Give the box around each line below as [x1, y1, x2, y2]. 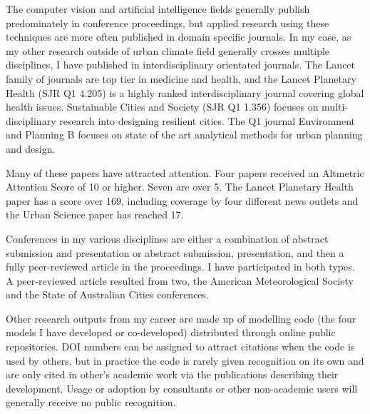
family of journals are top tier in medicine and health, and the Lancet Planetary [6, 71, 356, 86]
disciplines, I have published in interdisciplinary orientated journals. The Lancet [6, 57, 356, 72]
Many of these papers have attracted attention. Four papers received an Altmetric [6, 165, 364, 180]
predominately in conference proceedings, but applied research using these [6, 15, 329, 30]
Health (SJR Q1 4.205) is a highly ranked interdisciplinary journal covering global [6, 85, 364, 100]
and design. [6, 141, 56, 156]
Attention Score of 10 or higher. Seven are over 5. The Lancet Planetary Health [6, 179, 354, 194]
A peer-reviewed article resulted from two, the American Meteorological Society [6, 273, 354, 288]
